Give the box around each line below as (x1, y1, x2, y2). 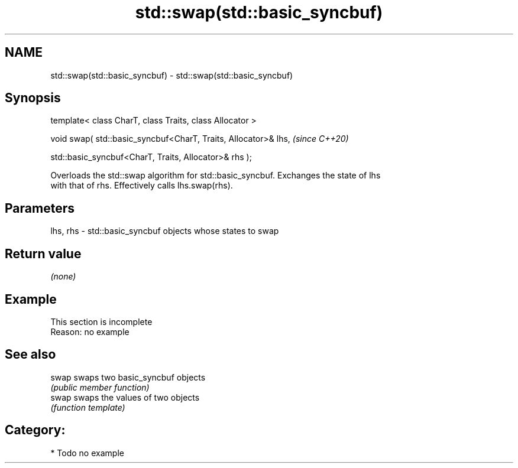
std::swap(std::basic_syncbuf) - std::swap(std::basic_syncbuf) (50, 70, 293, 80)
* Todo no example (50, 447, 124, 458)
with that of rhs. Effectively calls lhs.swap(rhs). (50, 180, 233, 191)
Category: (5, 422, 66, 438)
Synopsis (5, 90, 61, 106)
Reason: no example (50, 326, 129, 337)
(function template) (50, 402, 125, 412)
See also (5, 347, 56, 362)
